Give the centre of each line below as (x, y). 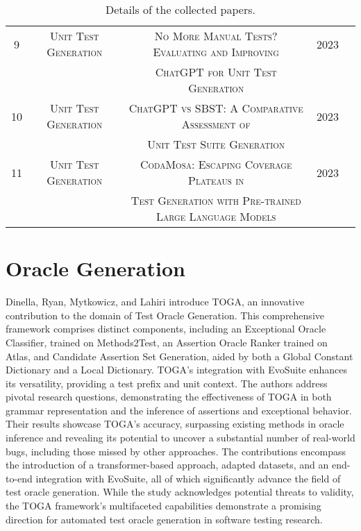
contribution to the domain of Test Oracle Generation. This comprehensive (165, 315)
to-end (19, 478)
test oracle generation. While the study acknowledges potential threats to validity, (180, 492)
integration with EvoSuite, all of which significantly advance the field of (188, 478)
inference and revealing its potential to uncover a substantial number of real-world (180, 438)
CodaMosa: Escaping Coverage (216, 164)
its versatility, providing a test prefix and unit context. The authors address (167, 383)
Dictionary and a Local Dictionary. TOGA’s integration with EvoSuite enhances (176, 370)
